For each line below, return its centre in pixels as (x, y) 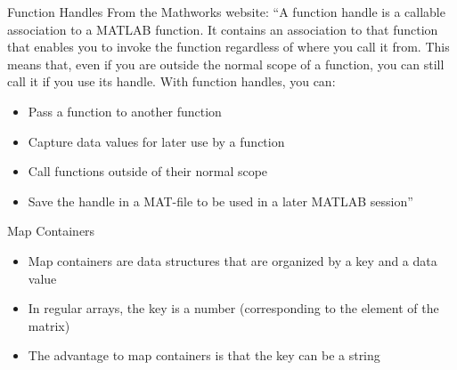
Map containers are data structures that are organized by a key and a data (233, 260)
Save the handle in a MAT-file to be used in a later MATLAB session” (220, 201)
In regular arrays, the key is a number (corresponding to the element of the (233, 308)
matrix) (49, 325)
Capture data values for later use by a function (156, 141)
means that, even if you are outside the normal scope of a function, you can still (226, 64)
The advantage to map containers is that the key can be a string (204, 355)
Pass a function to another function (125, 111)
